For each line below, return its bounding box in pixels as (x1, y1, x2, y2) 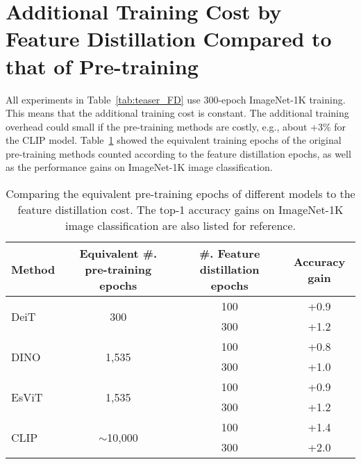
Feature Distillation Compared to (6, 24, 332, 53)
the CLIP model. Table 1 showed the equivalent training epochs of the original (6, 133, 342, 147)
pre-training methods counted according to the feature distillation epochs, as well (6, 146, 351, 160)
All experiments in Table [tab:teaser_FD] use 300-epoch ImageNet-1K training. (6, 92, 346, 106)
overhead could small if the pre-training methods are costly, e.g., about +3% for (6, 119, 346, 133)
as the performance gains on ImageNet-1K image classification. (6, 160, 273, 174)
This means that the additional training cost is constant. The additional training (6, 106, 349, 120)
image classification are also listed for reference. (65, 217, 296, 234)
